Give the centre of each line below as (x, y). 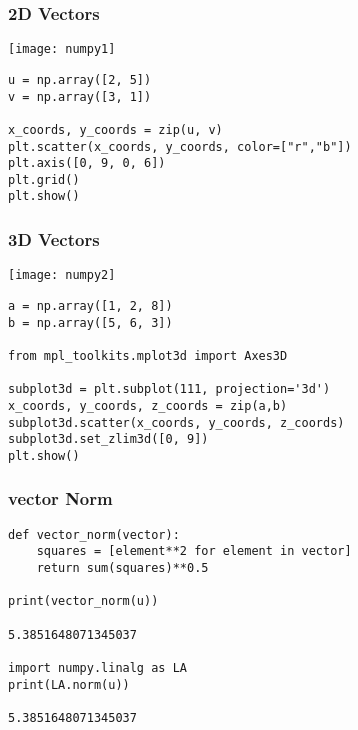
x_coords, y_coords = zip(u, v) (115, 129)
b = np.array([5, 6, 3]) (90, 322)
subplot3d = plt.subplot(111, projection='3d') (169, 389)
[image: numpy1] (62, 49)
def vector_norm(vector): (94, 534)
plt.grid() (44, 179)
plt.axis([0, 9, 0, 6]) (87, 163)
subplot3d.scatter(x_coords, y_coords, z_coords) (176, 422)
